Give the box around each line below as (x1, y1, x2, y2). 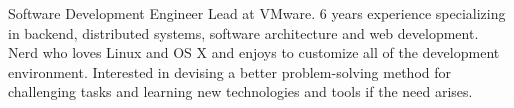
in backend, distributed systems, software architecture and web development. (8, 22, 479, 43)
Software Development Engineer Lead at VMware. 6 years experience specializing (8, 3, 506, 23)
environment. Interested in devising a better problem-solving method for (8, 61, 452, 82)
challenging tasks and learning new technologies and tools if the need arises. (8, 81, 473, 102)
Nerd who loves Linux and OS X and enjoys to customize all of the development (8, 42, 500, 63)
